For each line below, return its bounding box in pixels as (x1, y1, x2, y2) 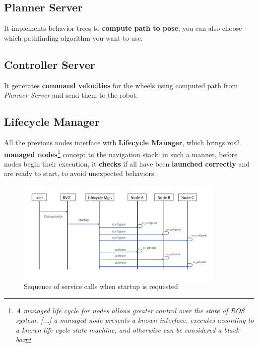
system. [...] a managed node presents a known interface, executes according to (15, 315, 254, 325)
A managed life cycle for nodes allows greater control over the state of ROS (15, 305, 245, 315)
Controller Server (4, 57, 95, 72)
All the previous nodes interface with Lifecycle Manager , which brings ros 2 (4, 137, 240, 147)
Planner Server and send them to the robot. (4, 90, 138, 100)
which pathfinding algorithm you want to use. (4, 32, 143, 43)
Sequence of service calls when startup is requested (24, 281, 178, 291)
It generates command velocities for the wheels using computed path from (4, 80, 238, 90)
